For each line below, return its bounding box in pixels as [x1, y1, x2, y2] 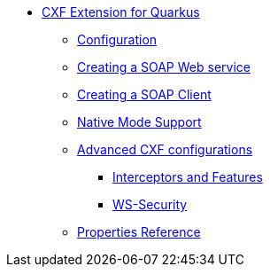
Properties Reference [77, 224, 201, 239]
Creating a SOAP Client [77, 87, 212, 102]
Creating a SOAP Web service [77, 59, 251, 74]
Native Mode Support [77, 114, 202, 129]
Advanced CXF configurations [77, 142, 253, 157]
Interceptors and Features [112, 169, 263, 184]
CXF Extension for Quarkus [42, 4, 200, 20]
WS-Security [112, 197, 188, 212]
